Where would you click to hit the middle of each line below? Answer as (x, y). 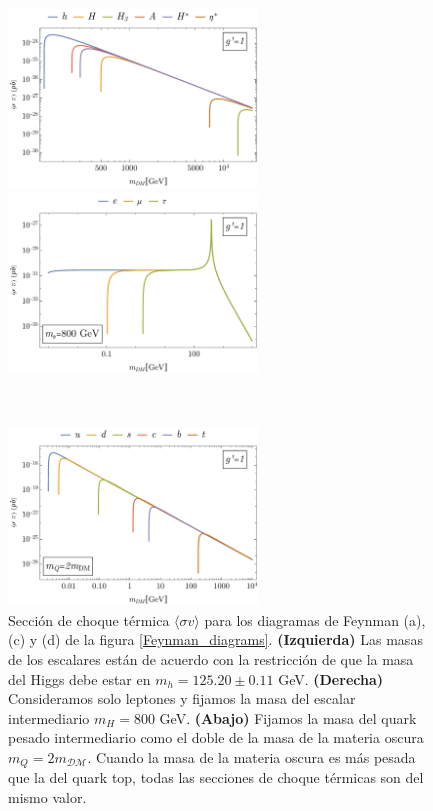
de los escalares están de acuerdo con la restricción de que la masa (211, 658)
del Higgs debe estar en (79, 678)
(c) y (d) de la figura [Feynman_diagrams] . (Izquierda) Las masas (215, 639)
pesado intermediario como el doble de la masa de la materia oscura (216, 737)
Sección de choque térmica (89, 619)
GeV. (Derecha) (330, 678)
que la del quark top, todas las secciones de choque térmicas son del (216, 777)
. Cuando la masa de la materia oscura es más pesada (251, 756)
